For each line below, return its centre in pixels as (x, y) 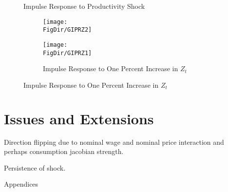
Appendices (21, 184)
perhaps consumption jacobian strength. (64, 151)
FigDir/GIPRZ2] (67, 30)
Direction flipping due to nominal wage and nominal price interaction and (114, 142)
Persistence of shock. (35, 167)
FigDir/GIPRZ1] (67, 53)
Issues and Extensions (79, 118)
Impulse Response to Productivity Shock (84, 6)
